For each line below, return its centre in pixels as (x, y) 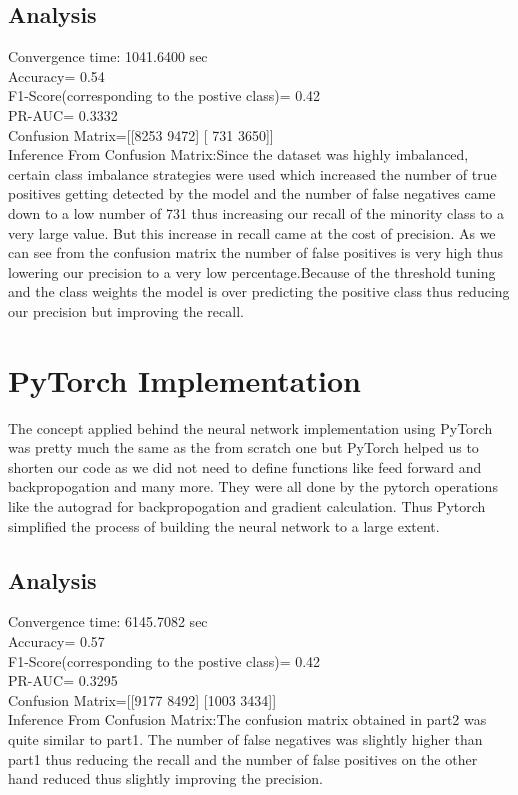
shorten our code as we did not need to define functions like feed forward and (245, 466)
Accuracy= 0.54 (56, 75)
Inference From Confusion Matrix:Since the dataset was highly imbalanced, (238, 154)
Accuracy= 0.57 (56, 641)
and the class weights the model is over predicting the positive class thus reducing (259, 291)
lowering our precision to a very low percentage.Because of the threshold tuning (252, 271)
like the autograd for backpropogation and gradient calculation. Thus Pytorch (247, 506)
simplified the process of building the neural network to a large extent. (224, 525)
